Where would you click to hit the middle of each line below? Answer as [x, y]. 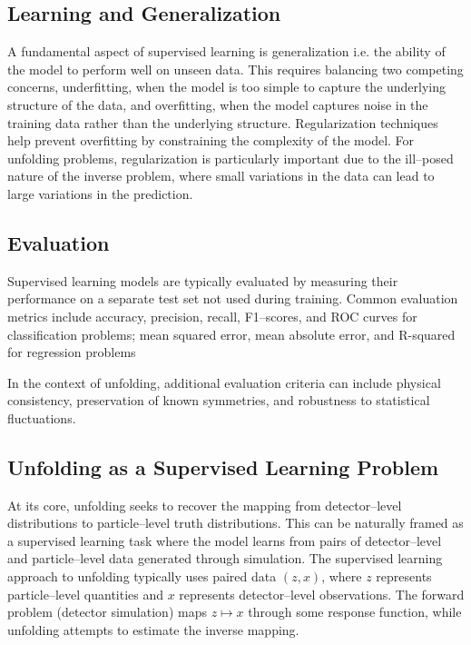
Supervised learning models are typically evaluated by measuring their [203, 280]
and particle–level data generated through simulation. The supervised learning [225, 558]
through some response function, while [355, 612]
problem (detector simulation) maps [107, 612]
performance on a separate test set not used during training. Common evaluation [233, 298]
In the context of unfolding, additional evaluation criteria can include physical [224, 382]
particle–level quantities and [86, 594]
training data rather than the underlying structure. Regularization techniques [223, 122]
